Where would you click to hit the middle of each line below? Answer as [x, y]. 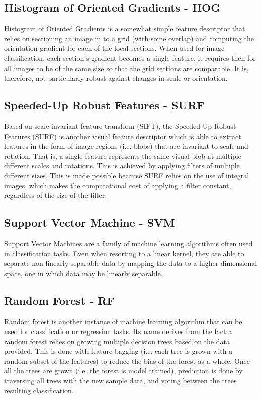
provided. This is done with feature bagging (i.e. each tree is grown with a [118, 351]
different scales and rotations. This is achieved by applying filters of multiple [122, 165]
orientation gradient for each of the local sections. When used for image [114, 48]
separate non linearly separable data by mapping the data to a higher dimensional [131, 263]
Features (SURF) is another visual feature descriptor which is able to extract [123, 136]
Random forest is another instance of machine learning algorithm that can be [123, 321]
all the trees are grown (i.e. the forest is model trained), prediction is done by [123, 371]
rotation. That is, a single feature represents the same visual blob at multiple [123, 155]
